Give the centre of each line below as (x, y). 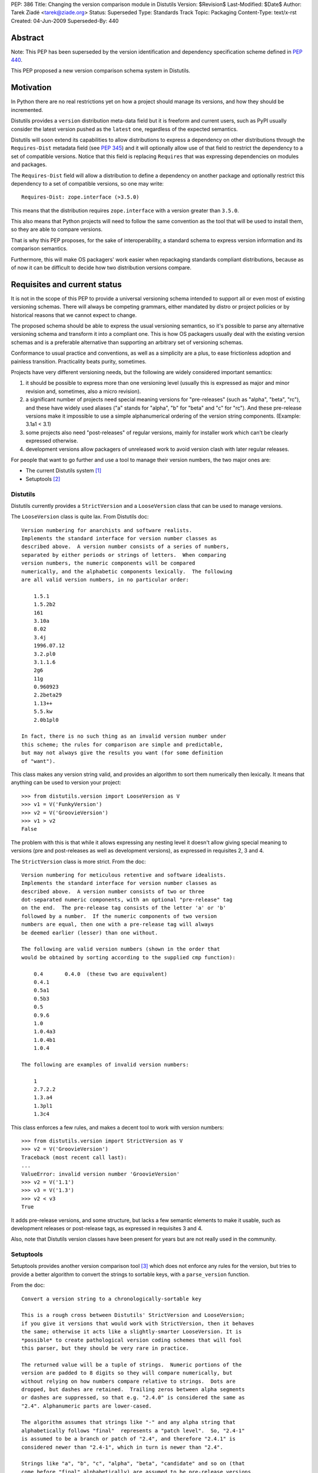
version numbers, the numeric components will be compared (108, 563)
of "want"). (39, 761)
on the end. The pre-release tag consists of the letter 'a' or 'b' (124, 908)
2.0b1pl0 (46, 720)
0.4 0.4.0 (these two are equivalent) (100, 974)
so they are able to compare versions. (57, 229)
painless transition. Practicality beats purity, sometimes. (79, 361)
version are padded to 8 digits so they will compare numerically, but (127, 1373)
